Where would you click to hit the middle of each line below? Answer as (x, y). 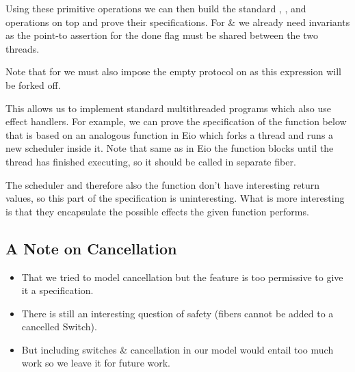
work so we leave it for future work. (96, 363)
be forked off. (33, 84)
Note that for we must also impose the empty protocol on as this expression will (173, 71)
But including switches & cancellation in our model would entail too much (177, 349)
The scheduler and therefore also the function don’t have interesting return (162, 184)
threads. (23, 48)
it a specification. (57, 290)
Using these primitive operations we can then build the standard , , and (156, 8)
